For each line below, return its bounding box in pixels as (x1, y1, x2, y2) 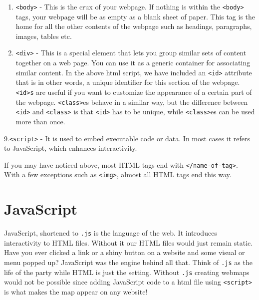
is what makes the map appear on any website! (4, 287, 148, 297)
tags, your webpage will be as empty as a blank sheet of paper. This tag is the (15, 11, 256, 21)
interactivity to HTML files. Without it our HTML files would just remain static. (4, 237, 253, 248)
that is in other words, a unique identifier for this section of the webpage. (15, 77, 240, 87)
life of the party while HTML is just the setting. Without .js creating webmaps (4, 267, 250, 277)
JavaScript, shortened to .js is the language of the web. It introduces (4, 228, 217, 238)
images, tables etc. (15, 30, 72, 41)
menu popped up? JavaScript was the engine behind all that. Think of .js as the (4, 257, 253, 268)
